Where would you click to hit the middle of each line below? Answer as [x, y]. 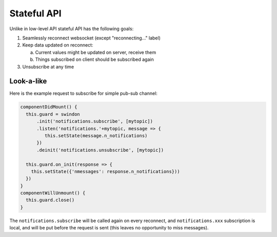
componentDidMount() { [49, 107]
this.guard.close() [50, 200]
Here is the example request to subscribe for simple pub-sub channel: [83, 93]
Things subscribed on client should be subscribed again [94, 59]
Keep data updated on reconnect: [58, 45]
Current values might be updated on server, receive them [96, 52]
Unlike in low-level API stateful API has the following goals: [72, 29]
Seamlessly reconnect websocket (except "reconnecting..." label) [92, 38]
